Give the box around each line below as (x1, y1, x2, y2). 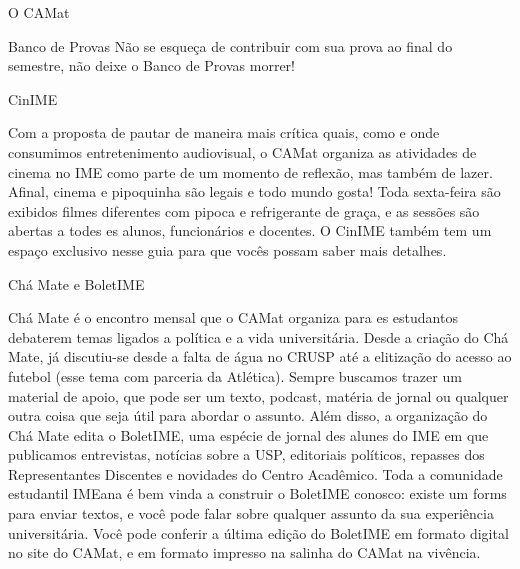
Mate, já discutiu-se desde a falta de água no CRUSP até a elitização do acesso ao (8, 346, 512, 367)
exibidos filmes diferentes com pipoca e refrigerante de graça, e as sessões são (8, 200, 480, 221)
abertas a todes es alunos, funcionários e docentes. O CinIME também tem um (8, 220, 492, 241)
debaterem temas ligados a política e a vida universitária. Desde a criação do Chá (8, 326, 509, 347)
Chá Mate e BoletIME (8, 273, 145, 294)
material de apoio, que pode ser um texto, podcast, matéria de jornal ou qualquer (8, 385, 509, 406)
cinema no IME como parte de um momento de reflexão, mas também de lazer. (8, 161, 493, 182)
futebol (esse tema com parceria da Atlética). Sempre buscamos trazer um (8, 365, 462, 386)
